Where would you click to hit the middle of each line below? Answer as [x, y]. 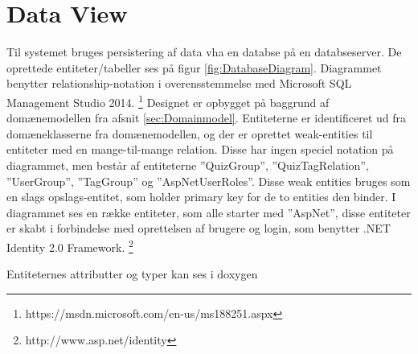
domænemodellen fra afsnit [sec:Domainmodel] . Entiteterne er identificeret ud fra [206, 118]
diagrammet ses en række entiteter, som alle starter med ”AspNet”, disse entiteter [209, 212]
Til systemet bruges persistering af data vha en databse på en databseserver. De [204, 52]
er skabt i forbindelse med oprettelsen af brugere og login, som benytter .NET [199, 228]
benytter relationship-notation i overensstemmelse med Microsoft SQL [179, 83]
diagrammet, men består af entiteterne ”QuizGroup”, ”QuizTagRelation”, [188, 165]
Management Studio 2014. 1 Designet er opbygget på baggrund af [168, 101]
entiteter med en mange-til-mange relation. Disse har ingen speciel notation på [200, 149]
